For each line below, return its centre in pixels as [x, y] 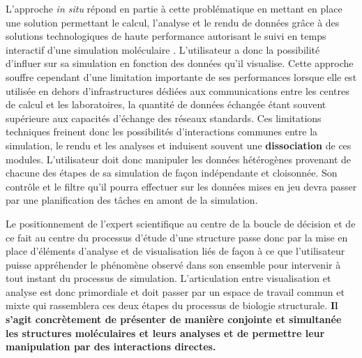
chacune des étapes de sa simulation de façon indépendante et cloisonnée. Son [172, 173]
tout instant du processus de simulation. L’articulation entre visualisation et [168, 278]
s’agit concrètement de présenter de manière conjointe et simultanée [174, 319]
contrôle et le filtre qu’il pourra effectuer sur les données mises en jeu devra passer [181, 186]
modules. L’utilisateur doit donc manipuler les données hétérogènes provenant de [179, 159]
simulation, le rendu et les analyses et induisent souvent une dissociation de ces [179, 145]
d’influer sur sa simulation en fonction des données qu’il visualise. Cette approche [180, 63]
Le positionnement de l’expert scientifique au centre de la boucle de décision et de [181, 223]
